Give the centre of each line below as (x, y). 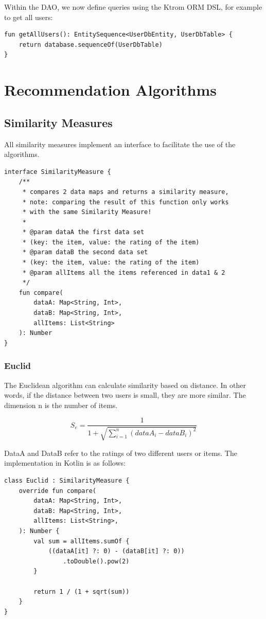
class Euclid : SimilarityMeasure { (67, 481)
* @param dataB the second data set (85, 252)
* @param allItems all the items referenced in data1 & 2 (124, 272)
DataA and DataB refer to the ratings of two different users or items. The (121, 453)
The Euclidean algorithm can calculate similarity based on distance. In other (125, 385)
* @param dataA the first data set (83, 232)
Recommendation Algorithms (110, 90)
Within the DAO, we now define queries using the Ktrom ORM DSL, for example (133, 7)
